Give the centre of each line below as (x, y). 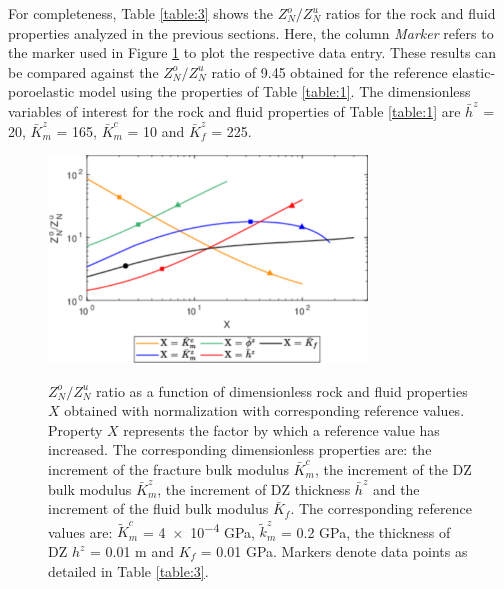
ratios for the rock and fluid (410, 13)
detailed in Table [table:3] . (128, 570)
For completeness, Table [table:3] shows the (140, 13)
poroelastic (41, 91)
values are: (80, 531)
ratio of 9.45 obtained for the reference (329, 71)
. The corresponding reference (381, 508)
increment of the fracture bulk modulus (168, 468)
